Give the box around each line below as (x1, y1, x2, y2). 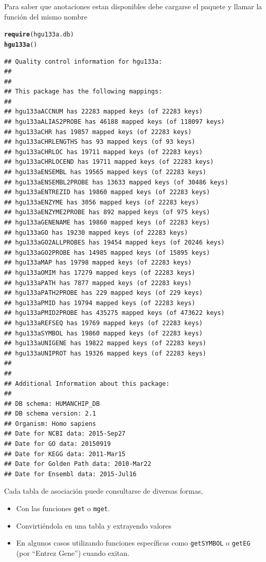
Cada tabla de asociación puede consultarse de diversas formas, (4, 485, 203, 496)
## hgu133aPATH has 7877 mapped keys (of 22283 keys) (4, 279, 192, 287)
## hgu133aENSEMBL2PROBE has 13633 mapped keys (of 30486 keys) (4, 178, 229, 186)
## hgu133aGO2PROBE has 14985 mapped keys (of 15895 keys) (4, 249, 210, 256)
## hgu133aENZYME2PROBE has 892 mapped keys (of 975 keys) (4, 209, 210, 216)
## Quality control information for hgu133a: (4, 58, 162, 65)
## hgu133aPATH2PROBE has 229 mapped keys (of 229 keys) (4, 289, 203, 297)
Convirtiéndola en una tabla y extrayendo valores (16, 520, 172, 531)
